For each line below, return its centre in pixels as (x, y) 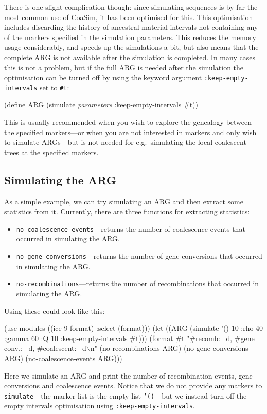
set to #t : (55, 87)
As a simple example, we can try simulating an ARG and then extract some (124, 201)
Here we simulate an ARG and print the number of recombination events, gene (128, 375)
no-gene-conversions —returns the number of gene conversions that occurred (139, 256)
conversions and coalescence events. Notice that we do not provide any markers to (133, 385)
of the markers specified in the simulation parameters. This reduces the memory (130, 37)
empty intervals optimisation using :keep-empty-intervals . (100, 406)
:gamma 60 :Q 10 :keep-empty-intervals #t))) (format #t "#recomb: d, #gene (129, 338)
